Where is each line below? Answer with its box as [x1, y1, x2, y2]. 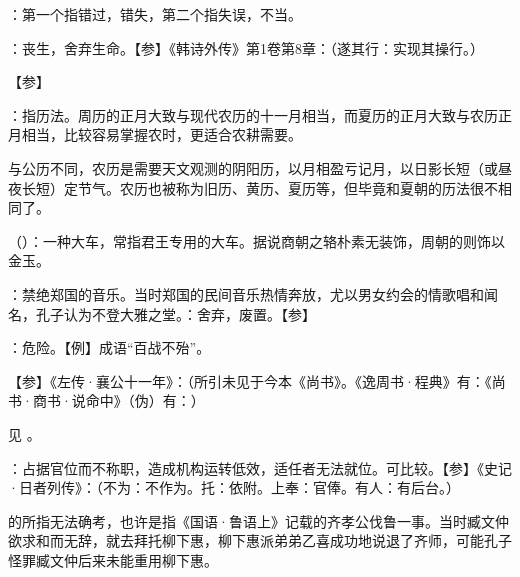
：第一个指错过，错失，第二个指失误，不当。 [8, 4, 302, 24]
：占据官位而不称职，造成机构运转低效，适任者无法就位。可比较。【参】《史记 [8, 457, 512, 478]
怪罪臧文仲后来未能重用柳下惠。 [8, 549, 218, 570]
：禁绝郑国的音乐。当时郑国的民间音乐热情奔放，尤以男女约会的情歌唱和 [8, 283, 484, 304]
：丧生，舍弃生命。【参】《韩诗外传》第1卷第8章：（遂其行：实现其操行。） [8, 37, 484, 58]
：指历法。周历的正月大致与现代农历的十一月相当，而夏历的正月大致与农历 [8, 104, 498, 125]
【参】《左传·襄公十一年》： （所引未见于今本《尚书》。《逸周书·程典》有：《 [8, 370, 492, 391]
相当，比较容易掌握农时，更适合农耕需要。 [21, 124, 302, 145]
